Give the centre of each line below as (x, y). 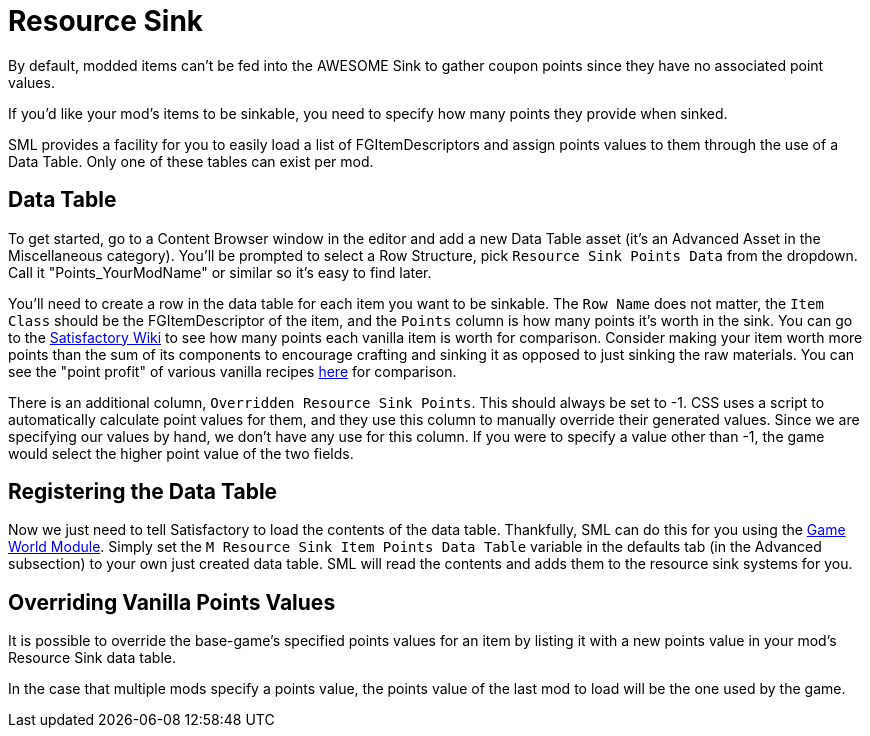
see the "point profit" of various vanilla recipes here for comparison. (232, 371)
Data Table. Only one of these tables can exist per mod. (191, 161)
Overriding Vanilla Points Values (172, 602)
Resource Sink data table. (92, 658)
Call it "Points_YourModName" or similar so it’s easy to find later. (220, 272)
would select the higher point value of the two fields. (181, 453)
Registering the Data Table (143, 492)
